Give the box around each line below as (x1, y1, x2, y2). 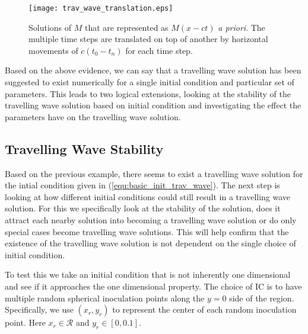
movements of (28, 44, 78, 56)
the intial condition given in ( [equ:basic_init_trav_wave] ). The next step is (5, 179, 280, 191)
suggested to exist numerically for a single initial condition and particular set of (5, 76, 294, 88)
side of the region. (229, 291, 294, 304)
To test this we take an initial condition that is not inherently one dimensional (5, 268, 291, 281)
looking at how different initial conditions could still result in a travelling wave (5, 190, 291, 203)
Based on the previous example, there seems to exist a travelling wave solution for (5, 167, 303, 179)
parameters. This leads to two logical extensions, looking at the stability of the (5, 87, 291, 99)
